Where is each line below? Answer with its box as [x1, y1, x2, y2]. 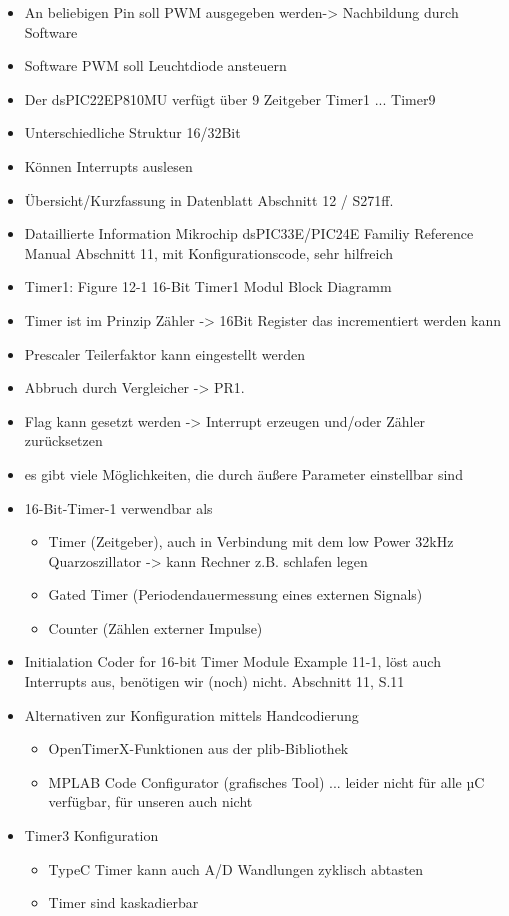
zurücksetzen [24, 430, 103, 451]
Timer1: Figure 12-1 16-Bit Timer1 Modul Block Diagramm [24, 276, 392, 297]
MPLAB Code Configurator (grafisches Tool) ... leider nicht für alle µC [48, 771, 485, 792]
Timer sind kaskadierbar [48, 892, 199, 913]
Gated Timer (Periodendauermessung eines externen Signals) [48, 584, 423, 605]
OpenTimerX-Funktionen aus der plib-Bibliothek [48, 738, 349, 759]
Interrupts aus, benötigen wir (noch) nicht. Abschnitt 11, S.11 [24, 671, 405, 692]
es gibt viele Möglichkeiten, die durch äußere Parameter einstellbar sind [24, 463, 463, 484]
